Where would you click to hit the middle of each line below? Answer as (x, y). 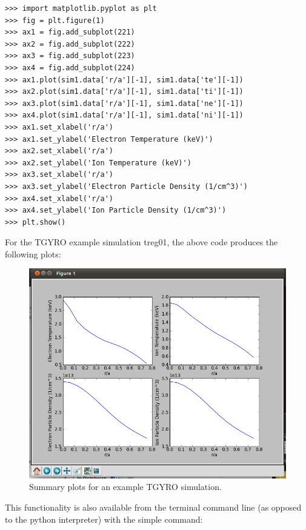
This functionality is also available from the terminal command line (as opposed (153, 507)
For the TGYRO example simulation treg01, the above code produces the (141, 242)
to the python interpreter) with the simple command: (104, 519)
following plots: (33, 253)
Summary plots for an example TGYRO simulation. (125, 487)
